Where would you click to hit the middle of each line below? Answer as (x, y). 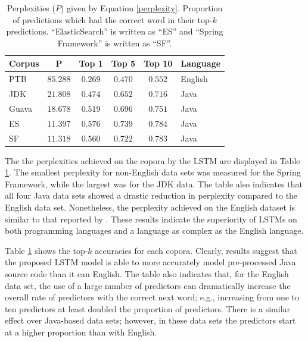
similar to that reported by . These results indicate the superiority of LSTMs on (151, 219)
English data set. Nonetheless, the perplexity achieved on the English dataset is (150, 207)
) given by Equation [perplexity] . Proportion (141, 8)
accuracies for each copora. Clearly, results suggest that (196, 250)
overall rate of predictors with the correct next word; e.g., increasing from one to (152, 297)
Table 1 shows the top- (46, 250)
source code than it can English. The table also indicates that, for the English (147, 274)
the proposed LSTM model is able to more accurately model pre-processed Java (150, 262)
